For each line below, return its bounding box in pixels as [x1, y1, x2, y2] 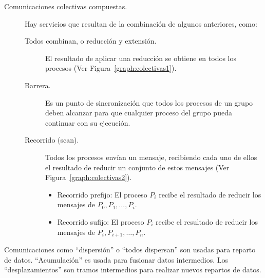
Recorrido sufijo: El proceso [57, 216, 144, 227]
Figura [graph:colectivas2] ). [45, 172, 132, 183]
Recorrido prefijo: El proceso [57, 189, 147, 200]
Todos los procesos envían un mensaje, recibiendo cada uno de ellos [45, 151, 257, 162]
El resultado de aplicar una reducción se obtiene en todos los [45, 52, 237, 63]
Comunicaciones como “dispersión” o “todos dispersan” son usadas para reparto [4, 244, 256, 254]
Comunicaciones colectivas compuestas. [4, 1, 127, 11]
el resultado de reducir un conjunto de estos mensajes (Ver [45, 162, 230, 172]
